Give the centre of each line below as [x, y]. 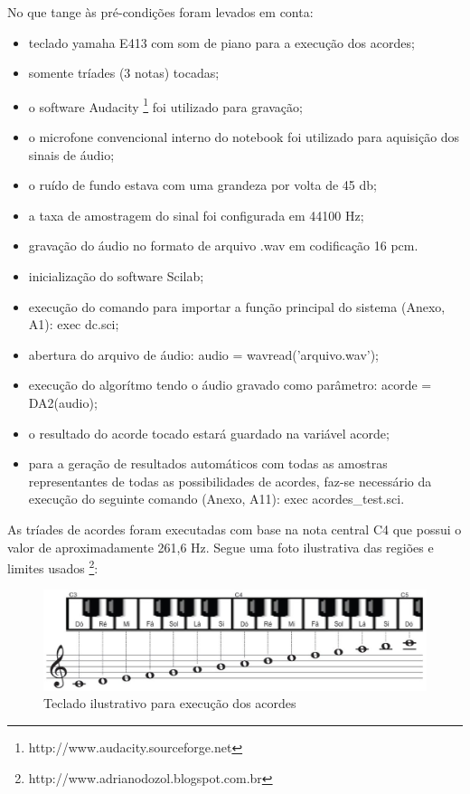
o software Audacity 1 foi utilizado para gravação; [165, 105]
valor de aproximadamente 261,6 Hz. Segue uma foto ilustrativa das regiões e [221, 547]
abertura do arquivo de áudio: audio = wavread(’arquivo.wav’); [204, 354]
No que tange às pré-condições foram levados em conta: [160, 12]
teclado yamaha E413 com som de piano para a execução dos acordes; [221, 42]
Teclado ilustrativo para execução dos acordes [170, 703]
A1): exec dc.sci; [74, 324]
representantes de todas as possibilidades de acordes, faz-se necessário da [230, 481]
